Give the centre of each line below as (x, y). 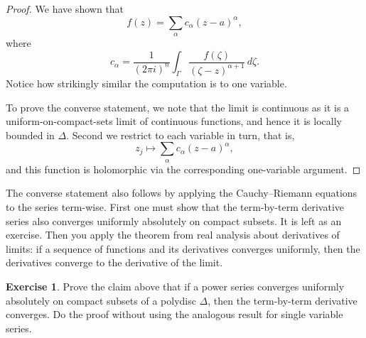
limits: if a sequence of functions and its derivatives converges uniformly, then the (183, 248)
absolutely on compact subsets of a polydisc (101, 300)
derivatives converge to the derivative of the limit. (114, 262)
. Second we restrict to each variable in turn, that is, (181, 135)
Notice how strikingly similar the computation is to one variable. (146, 83)
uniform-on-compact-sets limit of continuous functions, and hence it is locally (174, 121)
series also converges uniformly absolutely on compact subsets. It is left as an (174, 220)
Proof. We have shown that (65, 9)
